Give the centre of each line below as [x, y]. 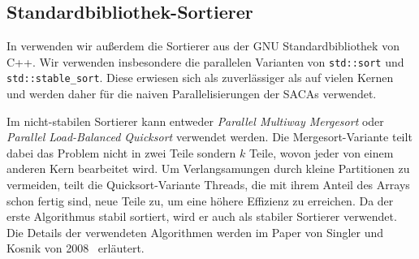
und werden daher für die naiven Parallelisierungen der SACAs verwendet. [192, 94]
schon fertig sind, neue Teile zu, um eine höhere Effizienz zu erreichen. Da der [200, 200]
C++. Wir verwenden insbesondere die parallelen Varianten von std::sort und [205, 61]
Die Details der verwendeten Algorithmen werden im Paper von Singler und [195, 232]
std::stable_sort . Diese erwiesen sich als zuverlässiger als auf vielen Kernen [200, 78]
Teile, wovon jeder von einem [321, 152]
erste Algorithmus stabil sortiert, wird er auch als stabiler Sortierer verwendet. [202, 216]
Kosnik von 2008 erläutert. [76, 248]
